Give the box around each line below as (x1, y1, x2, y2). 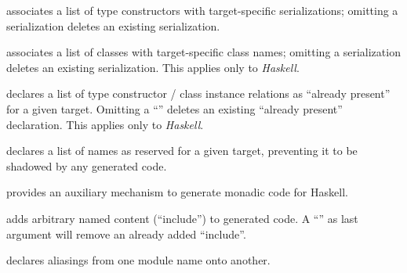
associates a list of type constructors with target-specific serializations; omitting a (6, 2, 398, 18)
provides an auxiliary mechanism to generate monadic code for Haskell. (6, 184, 348, 200)
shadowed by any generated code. (6, 157, 167, 174)
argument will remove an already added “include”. (6, 225, 246, 242)
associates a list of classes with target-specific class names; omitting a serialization (6, 44, 401, 60)
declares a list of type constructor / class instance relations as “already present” (6, 85, 391, 102)
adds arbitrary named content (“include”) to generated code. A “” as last (6, 210, 358, 226)
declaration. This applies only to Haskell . (6, 116, 204, 132)
